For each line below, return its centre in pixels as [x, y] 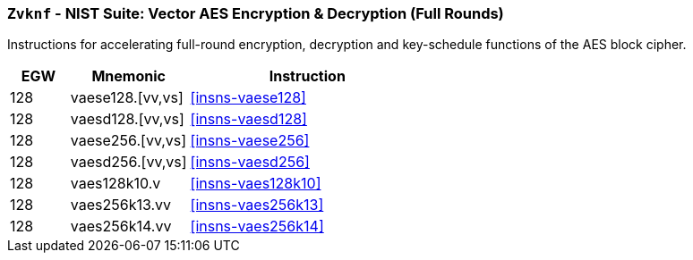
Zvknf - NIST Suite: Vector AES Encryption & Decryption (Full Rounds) [256, 13]
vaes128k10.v [115, 184]
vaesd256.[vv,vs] [128, 162]
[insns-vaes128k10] [256, 184]
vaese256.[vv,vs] [128, 141]
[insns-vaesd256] [250, 162]
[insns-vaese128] [248, 98]
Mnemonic [128, 76]
